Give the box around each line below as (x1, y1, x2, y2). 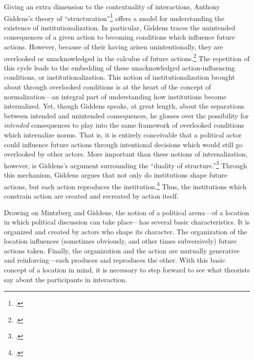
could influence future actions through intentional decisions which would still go (4, 139, 243, 149)
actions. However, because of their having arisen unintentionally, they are (4, 42, 223, 52)
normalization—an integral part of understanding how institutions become (4, 91, 227, 101)
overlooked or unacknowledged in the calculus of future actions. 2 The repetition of (4, 51, 250, 63)
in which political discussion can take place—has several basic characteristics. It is (4, 217, 250, 227)
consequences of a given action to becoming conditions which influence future (4, 32, 235, 42)
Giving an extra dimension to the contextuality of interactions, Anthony (4, 1, 220, 11)
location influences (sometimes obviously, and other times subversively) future (4, 236, 237, 246)
